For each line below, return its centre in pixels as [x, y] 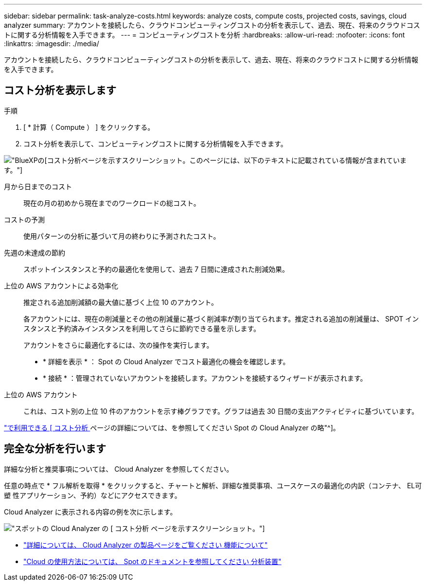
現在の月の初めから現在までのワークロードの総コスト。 [112, 203]
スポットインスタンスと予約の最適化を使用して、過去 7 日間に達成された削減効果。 [156, 269]
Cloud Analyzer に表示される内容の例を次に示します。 [90, 512]
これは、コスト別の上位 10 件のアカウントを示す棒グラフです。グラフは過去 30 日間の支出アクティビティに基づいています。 [221, 411]
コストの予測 [24, 219]
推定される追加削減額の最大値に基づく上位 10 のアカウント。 [121, 302]
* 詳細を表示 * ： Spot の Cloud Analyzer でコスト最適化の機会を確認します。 [166, 361]
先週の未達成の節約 [35, 252]
